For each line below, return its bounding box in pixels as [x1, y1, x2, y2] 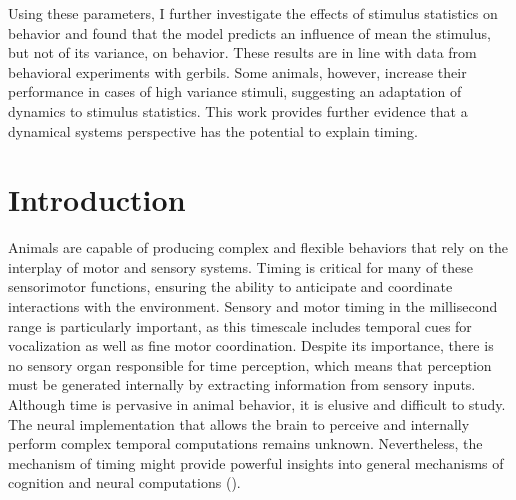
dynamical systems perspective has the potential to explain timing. [8, 120, 418, 141]
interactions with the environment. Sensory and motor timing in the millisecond [8, 296, 498, 317]
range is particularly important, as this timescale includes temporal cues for [8, 315, 472, 336]
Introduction [8, 179, 186, 220]
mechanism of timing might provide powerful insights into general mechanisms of [8, 452, 504, 473]
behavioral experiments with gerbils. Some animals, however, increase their [8, 61, 467, 82]
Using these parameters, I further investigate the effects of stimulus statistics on [8, 3, 498, 23]
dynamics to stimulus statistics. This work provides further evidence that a [8, 100, 468, 121]
